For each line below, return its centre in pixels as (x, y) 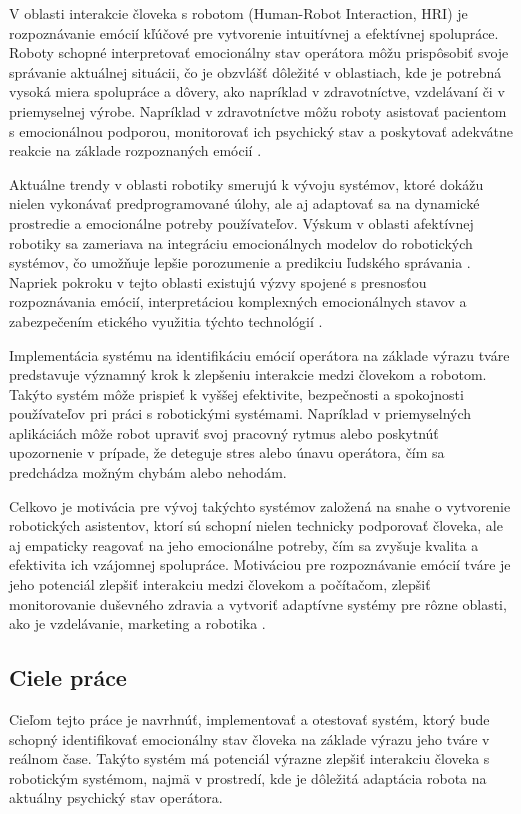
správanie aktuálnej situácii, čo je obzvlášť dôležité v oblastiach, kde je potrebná (255, 71)
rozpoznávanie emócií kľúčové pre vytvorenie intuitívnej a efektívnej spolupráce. (254, 32)
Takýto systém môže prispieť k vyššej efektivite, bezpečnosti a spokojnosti (236, 393)
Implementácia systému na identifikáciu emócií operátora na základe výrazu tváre (259, 354)
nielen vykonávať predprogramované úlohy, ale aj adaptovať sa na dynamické (244, 203)
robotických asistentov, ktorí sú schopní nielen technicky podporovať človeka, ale (256, 525)
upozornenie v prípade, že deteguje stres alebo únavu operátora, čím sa (227, 452)
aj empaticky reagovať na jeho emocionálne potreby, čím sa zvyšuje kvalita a (244, 544)
